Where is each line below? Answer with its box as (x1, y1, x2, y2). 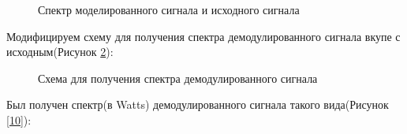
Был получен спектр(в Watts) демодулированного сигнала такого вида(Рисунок (6, 96, 389, 113)
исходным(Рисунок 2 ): (6, 43, 114, 60)
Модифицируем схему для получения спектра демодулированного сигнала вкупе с (6, 28, 401, 44)
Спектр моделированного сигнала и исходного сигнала (38, 2, 300, 17)
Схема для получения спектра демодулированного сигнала (38, 69, 318, 86)
